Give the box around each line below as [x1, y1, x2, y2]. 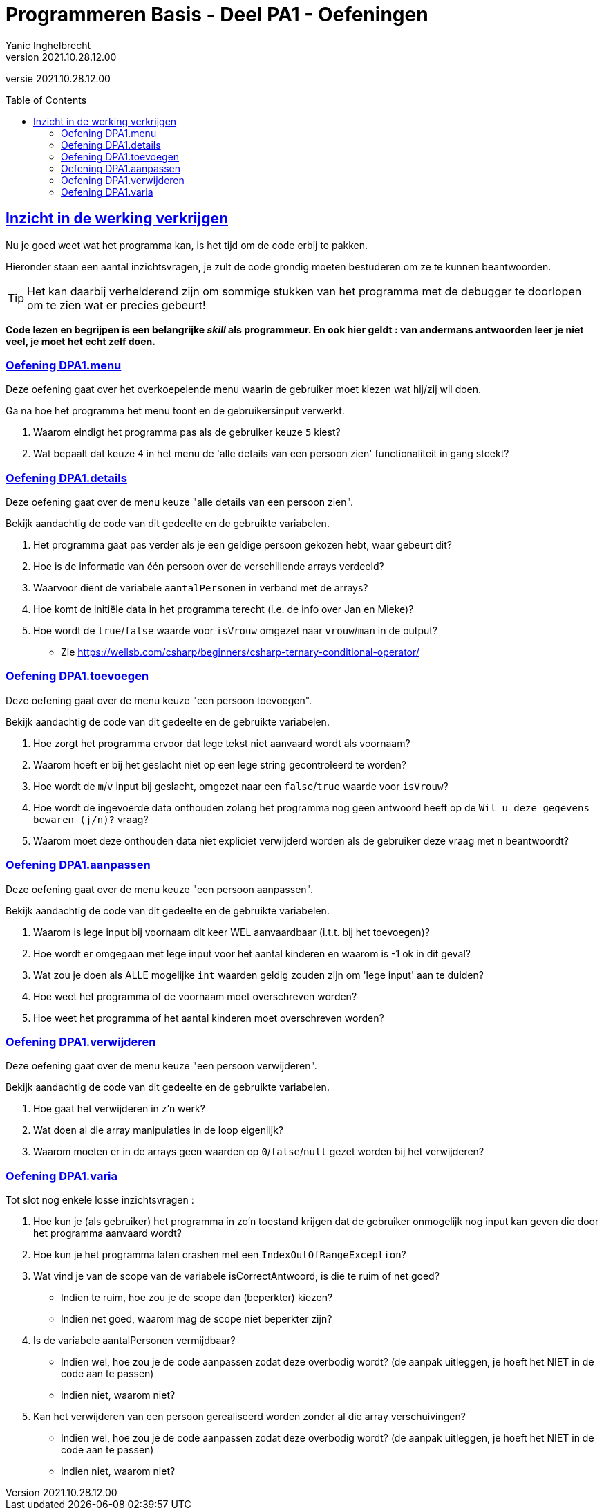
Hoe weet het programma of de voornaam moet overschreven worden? [33, 990, 357, 1002]
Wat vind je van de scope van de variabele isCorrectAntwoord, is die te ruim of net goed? [33, 1270, 440, 1282]
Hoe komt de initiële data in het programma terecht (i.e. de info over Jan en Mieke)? [33, 603, 414, 616]
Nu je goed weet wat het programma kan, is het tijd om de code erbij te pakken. [6, 239, 368, 251]
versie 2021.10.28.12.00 [6, 72, 111, 84]
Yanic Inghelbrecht [6, 39, 91, 51]
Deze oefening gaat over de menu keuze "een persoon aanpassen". [6, 883, 313, 895]
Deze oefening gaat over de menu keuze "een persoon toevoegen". [6, 694, 312, 706]
